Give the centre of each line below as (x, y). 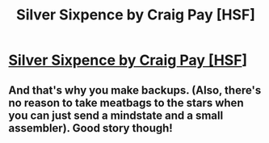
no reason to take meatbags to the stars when (126, 103)
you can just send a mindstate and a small (116, 115)
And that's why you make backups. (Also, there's (135, 90)
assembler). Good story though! (91, 128)
